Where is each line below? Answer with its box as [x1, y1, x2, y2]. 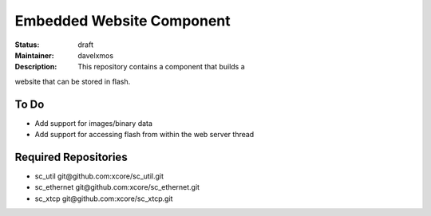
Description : [14, 62, 57, 72]
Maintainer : [14, 50, 55, 60]
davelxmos [77, 50, 114, 60]
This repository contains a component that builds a [77, 62, 245, 72]
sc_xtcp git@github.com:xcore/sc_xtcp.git [34, 194, 173, 203]
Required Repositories [14, 150, 128, 163]
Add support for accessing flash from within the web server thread [34, 130, 255, 139]
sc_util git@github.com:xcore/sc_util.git [34, 171, 164, 181]
